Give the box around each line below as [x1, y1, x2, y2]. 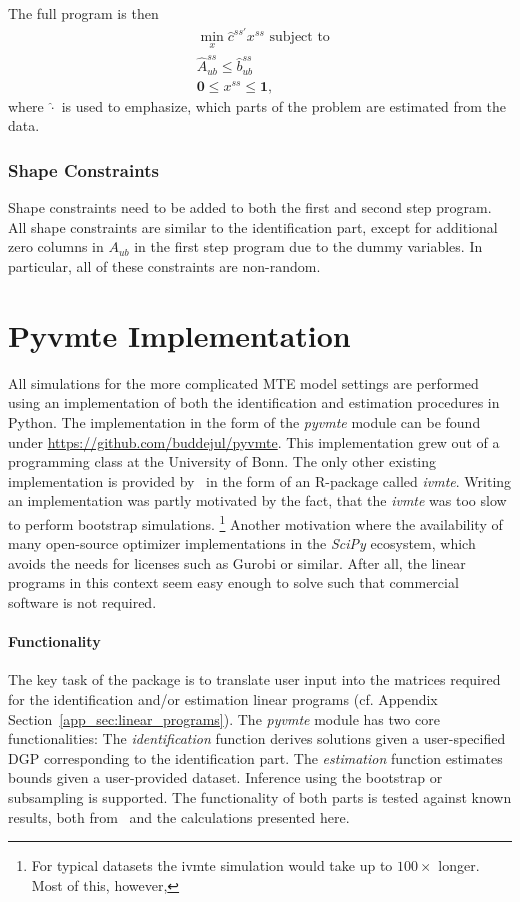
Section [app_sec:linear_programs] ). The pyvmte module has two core [8, 708, 440, 729]
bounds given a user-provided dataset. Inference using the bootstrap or [8, 767, 443, 788]
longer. [438, 855, 480, 876]
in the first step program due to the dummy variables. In [134, 236, 483, 257]
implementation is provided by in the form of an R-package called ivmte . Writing [8, 470, 512, 491]
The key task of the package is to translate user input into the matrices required [8, 669, 501, 690]
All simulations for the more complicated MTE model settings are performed [8, 372, 479, 393]
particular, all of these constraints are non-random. [8, 256, 321, 277]
